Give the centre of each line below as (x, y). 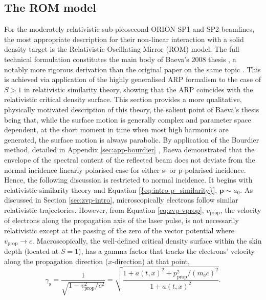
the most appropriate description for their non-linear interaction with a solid (124, 39)
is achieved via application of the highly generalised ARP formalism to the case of (133, 79)
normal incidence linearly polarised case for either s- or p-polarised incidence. (125, 169)
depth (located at (31, 251)
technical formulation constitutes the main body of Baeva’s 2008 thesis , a (120, 59)
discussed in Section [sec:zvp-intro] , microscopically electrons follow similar (121, 200)
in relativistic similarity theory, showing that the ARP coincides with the (138, 89)
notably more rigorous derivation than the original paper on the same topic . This (132, 69)
